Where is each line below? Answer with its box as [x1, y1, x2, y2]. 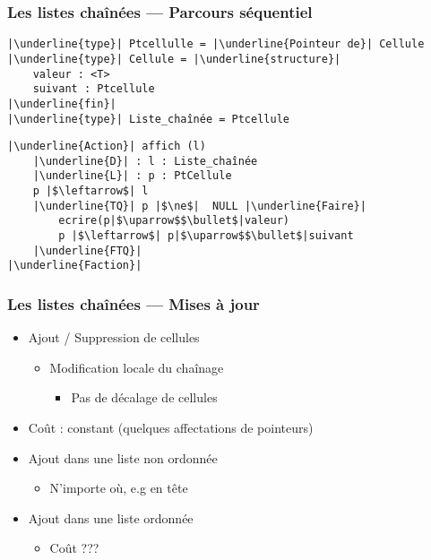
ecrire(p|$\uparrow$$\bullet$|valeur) [58, 214, 289, 228]
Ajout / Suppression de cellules [28, 328, 200, 347]
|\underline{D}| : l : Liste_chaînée [32, 154, 258, 168]
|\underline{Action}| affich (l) [7, 140, 206, 153]
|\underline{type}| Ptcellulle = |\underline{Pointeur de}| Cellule [7, 38, 425, 51]
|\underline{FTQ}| [32, 244, 142, 257]
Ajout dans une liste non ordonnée [28, 448, 218, 467]
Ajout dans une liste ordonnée [28, 508, 194, 527]
